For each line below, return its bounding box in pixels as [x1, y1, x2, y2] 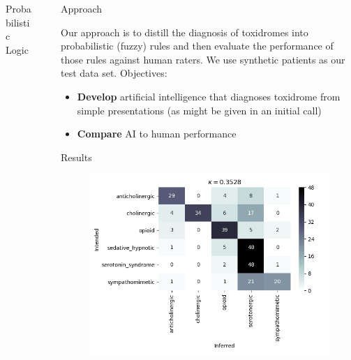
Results [60, 149, 92, 164]
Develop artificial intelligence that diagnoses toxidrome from [77, 89, 341, 103]
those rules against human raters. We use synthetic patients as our [60, 52, 345, 66]
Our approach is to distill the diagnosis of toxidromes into [60, 24, 308, 39]
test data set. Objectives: [60, 66, 167, 80]
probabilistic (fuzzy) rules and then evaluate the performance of [60, 38, 334, 53]
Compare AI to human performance [77, 126, 237, 141]
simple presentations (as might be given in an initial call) [77, 103, 322, 117]
